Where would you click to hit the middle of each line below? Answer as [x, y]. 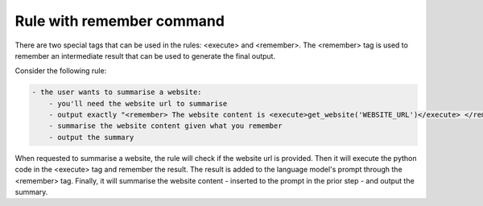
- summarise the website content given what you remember [165, 126]
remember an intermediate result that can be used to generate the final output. [145, 56]
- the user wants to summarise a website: [117, 92]
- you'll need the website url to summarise [138, 103]
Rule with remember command [120, 21]
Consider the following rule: [61, 71]
